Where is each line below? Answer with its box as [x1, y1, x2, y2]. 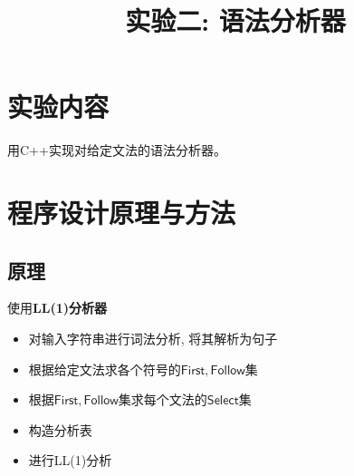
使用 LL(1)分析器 [7, 298, 107, 317]
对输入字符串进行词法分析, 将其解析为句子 [28, 329, 278, 348]
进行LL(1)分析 [28, 451, 112, 470]
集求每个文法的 [118, 390, 207, 409]
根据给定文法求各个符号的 [28, 359, 181, 378]
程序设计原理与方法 [7, 194, 236, 231]
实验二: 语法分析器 [125, 2, 346, 39]
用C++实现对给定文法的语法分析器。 [7, 141, 226, 160]
